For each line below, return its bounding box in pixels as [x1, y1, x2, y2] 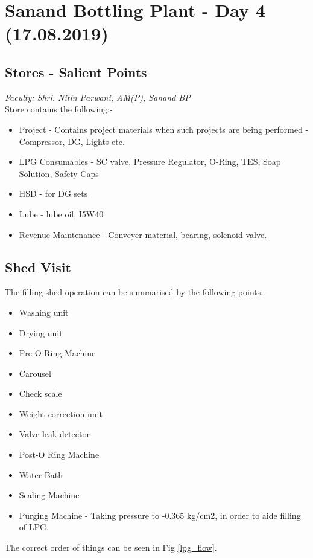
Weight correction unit [19, 407, 103, 420]
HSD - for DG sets [19, 187, 88, 200]
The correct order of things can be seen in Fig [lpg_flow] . [5, 541, 217, 554]
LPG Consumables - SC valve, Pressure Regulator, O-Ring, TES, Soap [19, 155, 281, 168]
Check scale [19, 387, 62, 400]
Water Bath [19, 468, 63, 481]
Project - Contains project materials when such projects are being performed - [19, 123, 309, 135]
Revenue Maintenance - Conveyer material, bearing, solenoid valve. [19, 228, 267, 240]
